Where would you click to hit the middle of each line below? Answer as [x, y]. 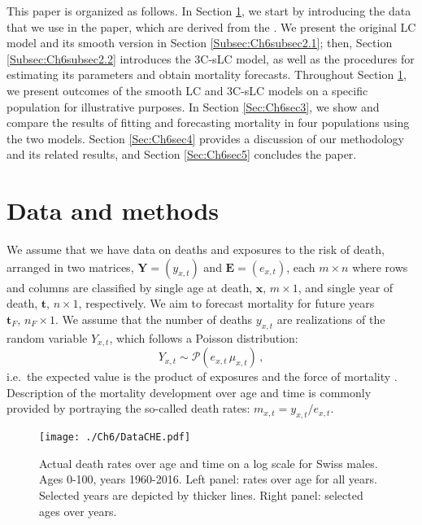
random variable [47, 337]
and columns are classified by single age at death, [130, 287]
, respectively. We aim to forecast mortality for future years [226, 303]
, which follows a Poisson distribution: [204, 337]
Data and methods [113, 210]
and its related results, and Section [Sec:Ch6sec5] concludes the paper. [182, 154]
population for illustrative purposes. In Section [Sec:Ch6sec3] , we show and [193, 106]
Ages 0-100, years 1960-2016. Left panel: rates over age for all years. [208, 479]
